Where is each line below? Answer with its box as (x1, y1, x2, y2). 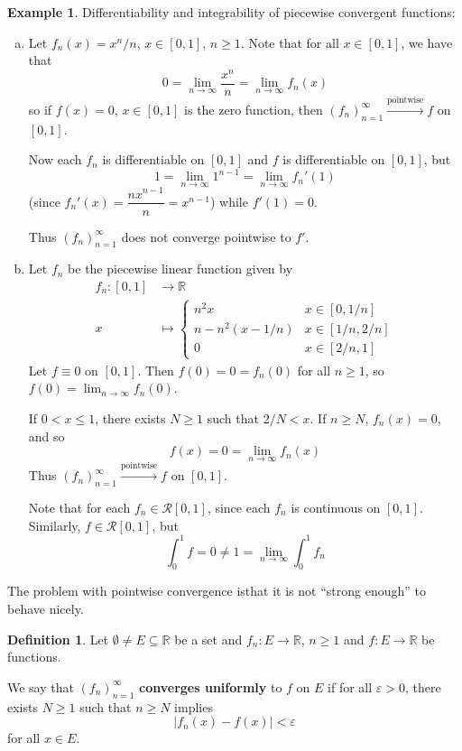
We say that (7, 677, 74, 696)
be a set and (174, 629, 243, 648)
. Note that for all (240, 32, 339, 51)
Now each (28, 150, 82, 169)
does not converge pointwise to (121, 227, 291, 246)
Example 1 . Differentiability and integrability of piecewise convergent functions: (7, 3, 456, 21)
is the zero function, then (184, 99, 323, 118)
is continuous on (291, 497, 381, 516)
